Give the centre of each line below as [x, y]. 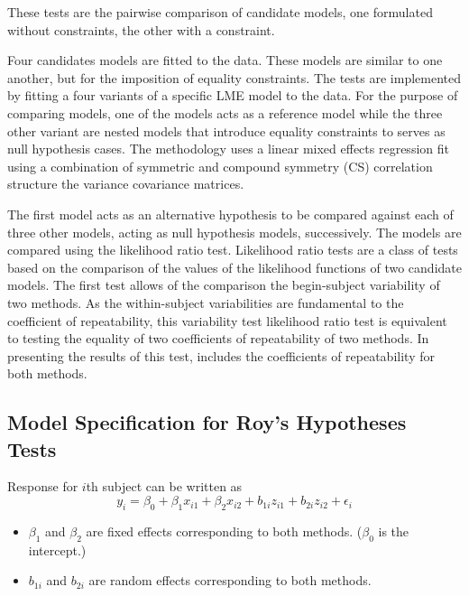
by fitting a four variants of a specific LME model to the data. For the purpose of [233, 95]
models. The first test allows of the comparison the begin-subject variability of [224, 285]
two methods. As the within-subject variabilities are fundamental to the [206, 302]
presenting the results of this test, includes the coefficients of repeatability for [221, 355]
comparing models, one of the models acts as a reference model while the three [225, 112]
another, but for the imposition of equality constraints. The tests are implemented [234, 77]
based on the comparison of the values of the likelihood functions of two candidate [234, 267]
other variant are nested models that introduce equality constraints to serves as [226, 130]
